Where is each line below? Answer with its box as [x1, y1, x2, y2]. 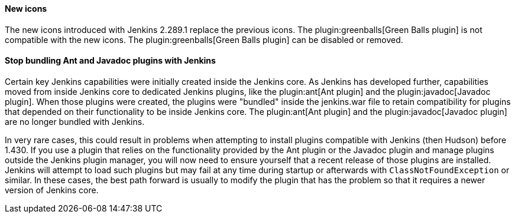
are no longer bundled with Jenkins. [5, 116, 145, 127]
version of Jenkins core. [5, 184, 99, 195]
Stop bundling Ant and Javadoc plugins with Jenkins [5, 55, 216, 66]
